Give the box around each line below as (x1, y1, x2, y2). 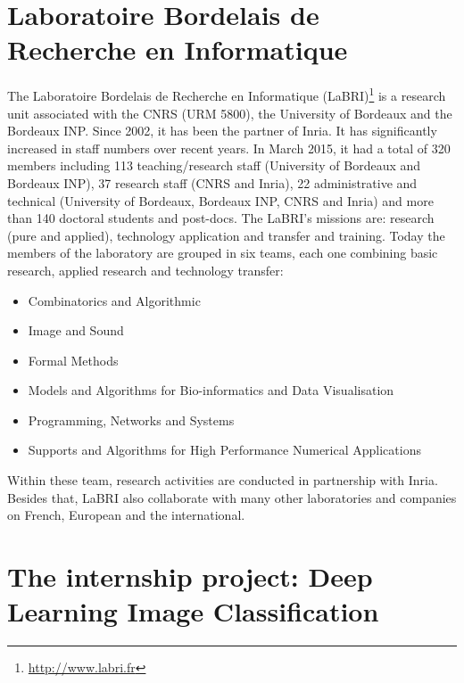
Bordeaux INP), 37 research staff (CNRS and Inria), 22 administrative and (7, 173, 418, 192)
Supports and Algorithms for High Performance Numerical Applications (28, 440, 421, 459)
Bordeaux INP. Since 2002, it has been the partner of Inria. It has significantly (7, 121, 437, 140)
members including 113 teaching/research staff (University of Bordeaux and (7, 156, 421, 175)
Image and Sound (28, 321, 124, 340)
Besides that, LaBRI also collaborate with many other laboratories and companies (7, 488, 457, 506)
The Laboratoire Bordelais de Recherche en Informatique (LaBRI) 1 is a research (7, 84, 446, 104)
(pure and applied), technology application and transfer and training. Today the (7, 226, 445, 244)
